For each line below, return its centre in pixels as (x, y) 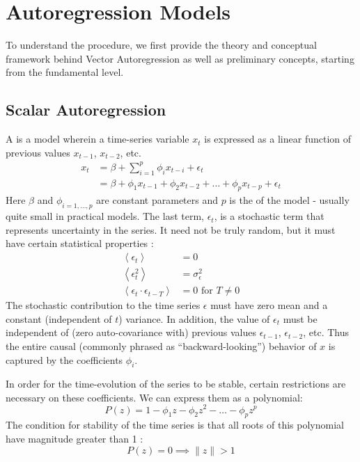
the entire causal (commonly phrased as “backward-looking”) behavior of (161, 345)
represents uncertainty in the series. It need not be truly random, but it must (171, 229)
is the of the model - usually (289, 200)
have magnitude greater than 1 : (75, 438)
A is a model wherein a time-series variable (97, 139)
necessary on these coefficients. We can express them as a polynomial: (154, 397)
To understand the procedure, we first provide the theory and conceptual (161, 45)
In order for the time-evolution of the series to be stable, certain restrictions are (176, 384)
